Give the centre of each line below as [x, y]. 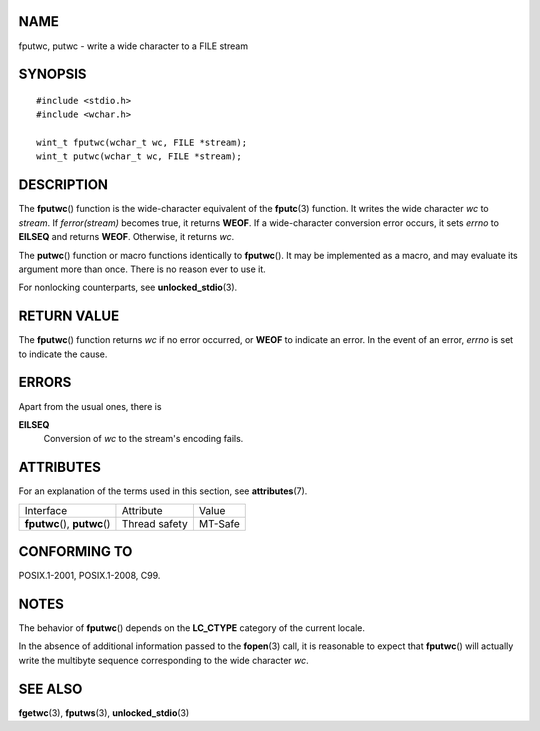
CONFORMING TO [75, 551]
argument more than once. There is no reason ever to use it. [142, 269]
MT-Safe [219, 523]
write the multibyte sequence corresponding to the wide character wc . [163, 660]
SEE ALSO [50, 688]
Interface [46, 510]
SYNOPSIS [52, 74]
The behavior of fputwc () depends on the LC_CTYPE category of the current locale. [191, 628]
